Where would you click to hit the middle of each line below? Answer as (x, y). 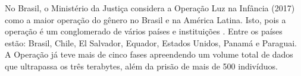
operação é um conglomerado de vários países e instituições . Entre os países (144, 31)
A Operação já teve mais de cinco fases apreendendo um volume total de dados (149, 54)
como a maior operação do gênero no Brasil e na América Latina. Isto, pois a (145, 19)
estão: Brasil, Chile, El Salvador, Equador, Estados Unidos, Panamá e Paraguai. (151, 42)
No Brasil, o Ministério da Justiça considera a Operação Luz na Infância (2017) (150, 8)
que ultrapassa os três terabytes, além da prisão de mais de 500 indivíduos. (141, 66)
